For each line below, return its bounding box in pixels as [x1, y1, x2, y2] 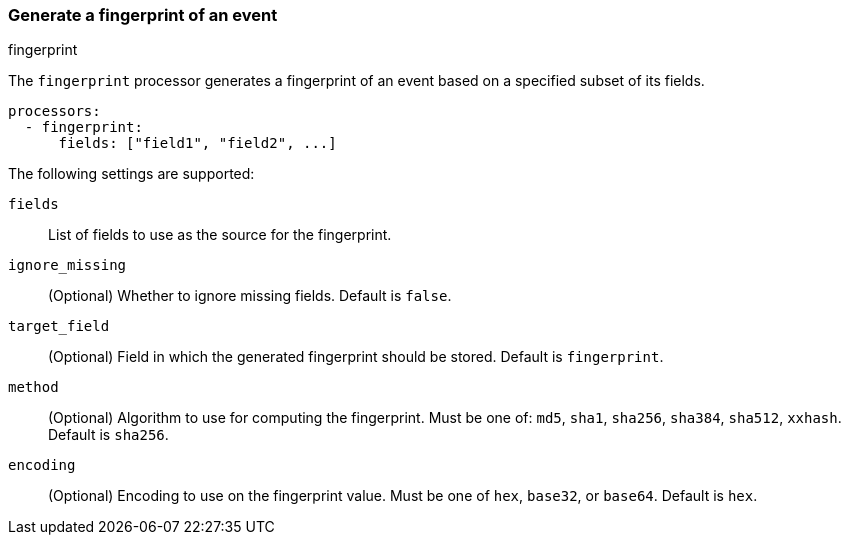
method [8, 379, 59, 396]
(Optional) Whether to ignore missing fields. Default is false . [48, 287, 452, 305]
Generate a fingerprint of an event [8, 5, 278, 25]
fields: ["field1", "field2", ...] [58, 135, 337, 152]
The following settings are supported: [8, 165, 255, 183]
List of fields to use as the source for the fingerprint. [48, 226, 392, 244]
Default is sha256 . [48, 426, 169, 444]
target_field [8, 318, 110, 335]
